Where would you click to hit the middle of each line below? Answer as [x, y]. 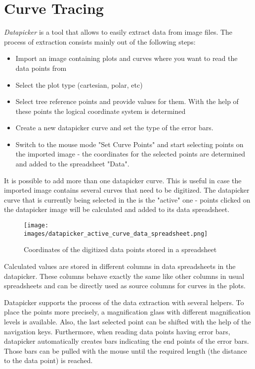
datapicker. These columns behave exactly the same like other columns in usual [124, 276]
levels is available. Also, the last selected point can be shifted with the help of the [127, 321]
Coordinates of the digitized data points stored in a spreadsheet [120, 249]
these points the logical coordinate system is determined [101, 111]
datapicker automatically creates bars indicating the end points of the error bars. [127, 341]
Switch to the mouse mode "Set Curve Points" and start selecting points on [129, 144]
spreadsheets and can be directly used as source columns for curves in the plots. [125, 286]
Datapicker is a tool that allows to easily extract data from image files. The [118, 32]
